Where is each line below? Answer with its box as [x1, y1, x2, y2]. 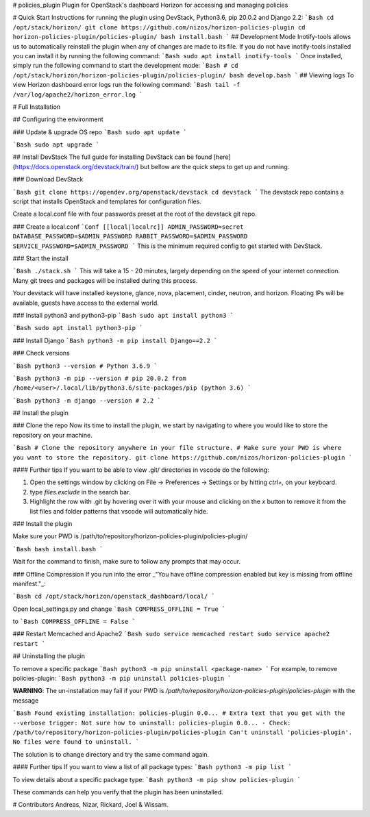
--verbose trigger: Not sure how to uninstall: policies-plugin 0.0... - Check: [12, 719, 291, 727]
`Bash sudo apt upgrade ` [12, 141, 100, 149]
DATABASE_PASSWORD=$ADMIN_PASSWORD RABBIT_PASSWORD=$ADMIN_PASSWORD [12, 233, 248, 240]
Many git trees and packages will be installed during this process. [12, 276, 198, 284]
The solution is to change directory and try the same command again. [12, 750, 209, 758]
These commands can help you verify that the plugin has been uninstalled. [12, 788, 224, 796]
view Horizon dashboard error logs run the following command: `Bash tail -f [12, 81, 241, 89]
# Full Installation [12, 103, 61, 111]
